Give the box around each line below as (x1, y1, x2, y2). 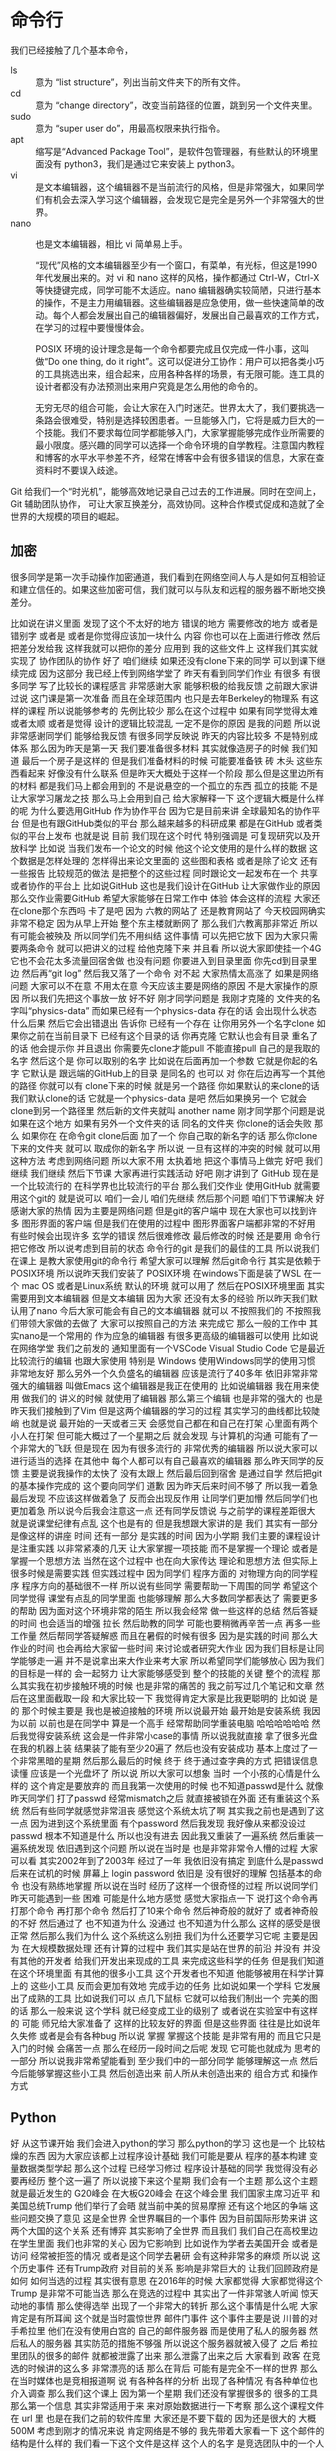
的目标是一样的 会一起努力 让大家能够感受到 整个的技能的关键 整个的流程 (10, 1667, 310, 1679)
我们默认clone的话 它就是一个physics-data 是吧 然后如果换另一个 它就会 (10, 1092, 308, 1104)
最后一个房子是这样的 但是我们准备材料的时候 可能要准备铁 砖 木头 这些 (21, 754, 315, 766)
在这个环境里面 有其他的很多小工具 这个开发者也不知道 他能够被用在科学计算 (10, 1967, 325, 1979)
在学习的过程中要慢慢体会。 (35, 321, 150, 333)
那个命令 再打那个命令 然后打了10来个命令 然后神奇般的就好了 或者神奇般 (18, 1904, 319, 1916)
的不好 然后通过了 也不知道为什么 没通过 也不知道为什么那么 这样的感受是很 (10, 1917, 321, 1929)
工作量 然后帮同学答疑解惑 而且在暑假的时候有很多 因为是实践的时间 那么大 (10, 1629, 318, 1641)
